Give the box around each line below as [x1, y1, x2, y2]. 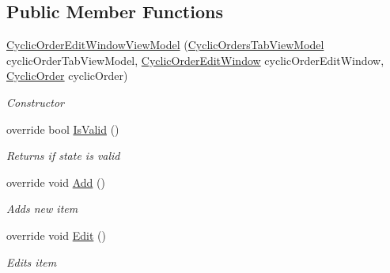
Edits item [6, 253, 57, 270]
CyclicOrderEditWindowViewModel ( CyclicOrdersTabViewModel [6, 36, 324, 53]
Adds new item [6, 200, 78, 217]
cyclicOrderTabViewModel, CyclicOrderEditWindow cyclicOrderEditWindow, [6, 51, 384, 68]
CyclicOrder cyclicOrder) [6, 67, 128, 84]
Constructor [6, 93, 64, 110]
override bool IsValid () [6, 120, 119, 137]
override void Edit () [6, 226, 106, 243]
